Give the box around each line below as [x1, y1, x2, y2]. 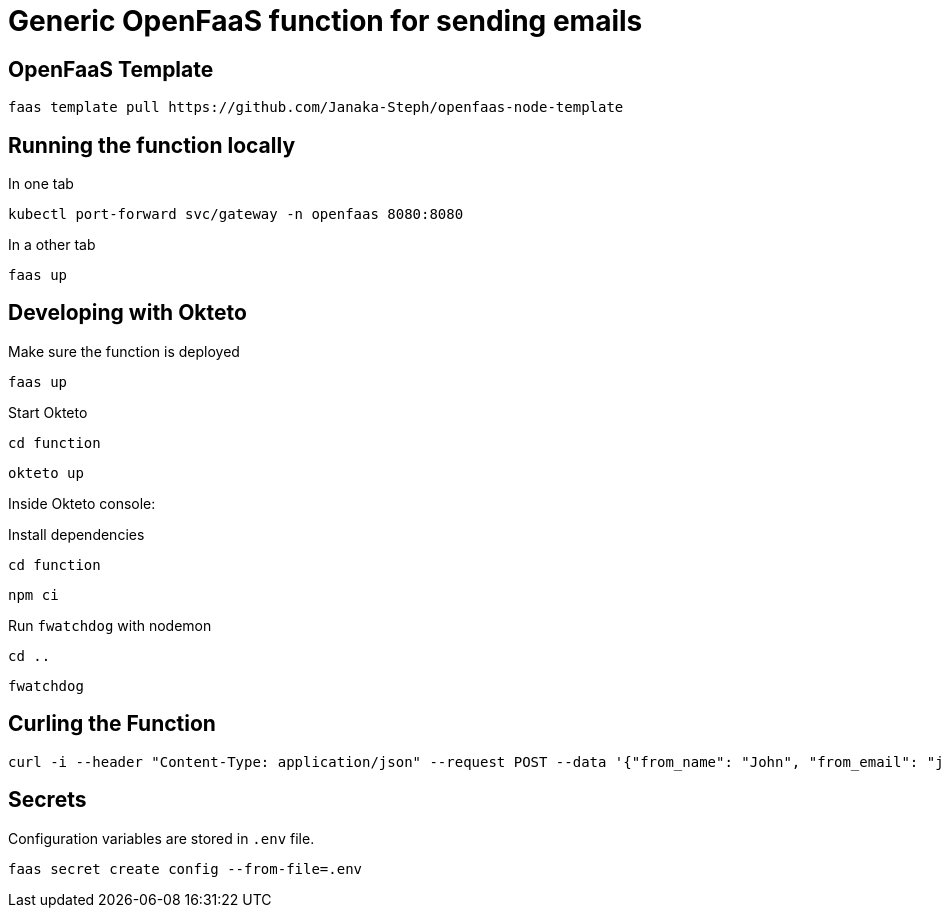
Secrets [8, 787, 87, 813]
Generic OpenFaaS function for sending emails [8, 4, 643, 38]
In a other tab [8, 236, 96, 254]
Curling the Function [8, 711, 216, 737]
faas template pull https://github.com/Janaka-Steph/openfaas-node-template [8, 99, 624, 116]
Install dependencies [8, 525, 145, 543]
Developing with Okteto [8, 300, 247, 326]
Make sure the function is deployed [8, 342, 240, 360]
